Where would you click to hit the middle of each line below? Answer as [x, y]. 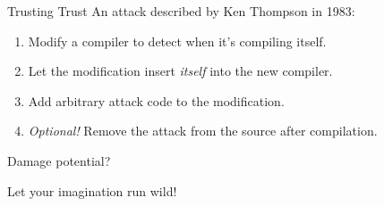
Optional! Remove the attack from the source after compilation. [203, 131]
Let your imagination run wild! [92, 190]
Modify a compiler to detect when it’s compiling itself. [177, 41]
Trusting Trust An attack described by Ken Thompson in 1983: [181, 11]
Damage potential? [59, 160]
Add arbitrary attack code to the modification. [156, 100]
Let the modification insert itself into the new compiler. [180, 71]
